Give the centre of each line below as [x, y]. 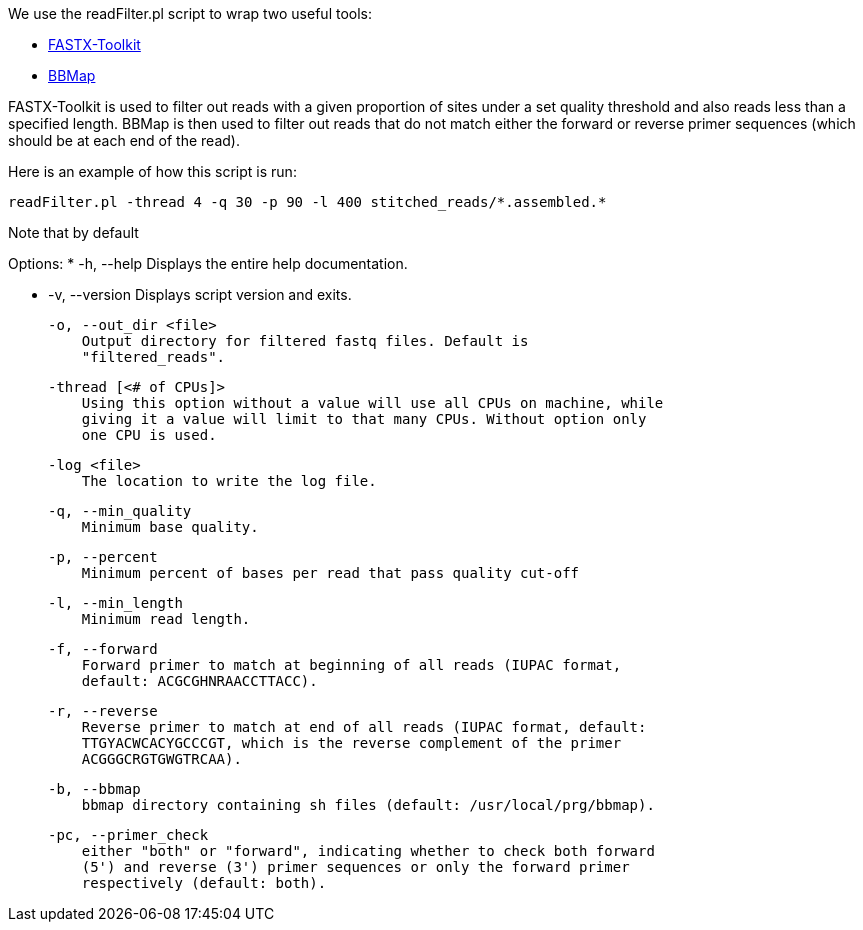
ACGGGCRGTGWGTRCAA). [161, 759]
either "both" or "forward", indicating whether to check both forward [368, 851]
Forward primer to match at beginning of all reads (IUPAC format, [351, 665]
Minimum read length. [166, 619]
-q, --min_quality [120, 511]
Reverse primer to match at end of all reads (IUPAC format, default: [364, 727]
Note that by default [73, 232]
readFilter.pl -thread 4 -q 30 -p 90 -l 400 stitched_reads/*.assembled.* [307, 202]
